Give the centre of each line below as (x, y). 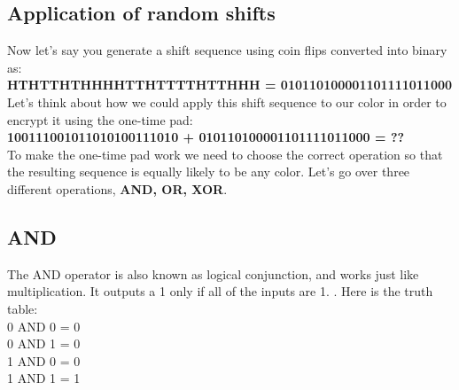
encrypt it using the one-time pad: (100, 119)
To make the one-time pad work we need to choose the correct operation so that (225, 154)
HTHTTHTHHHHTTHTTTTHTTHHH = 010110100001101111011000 (230, 85)
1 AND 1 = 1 (44, 378)
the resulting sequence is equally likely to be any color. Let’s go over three (209, 172)
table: (23, 308)
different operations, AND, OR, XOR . (117, 188)
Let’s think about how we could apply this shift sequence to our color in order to (227, 101)
